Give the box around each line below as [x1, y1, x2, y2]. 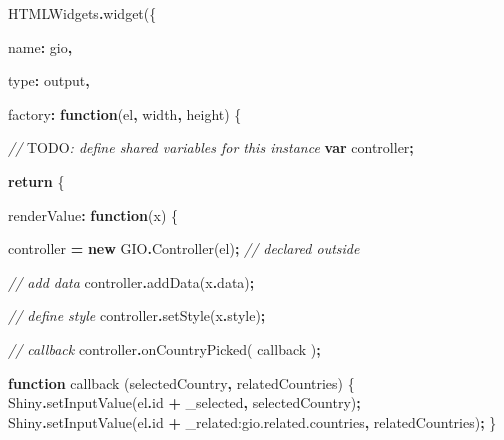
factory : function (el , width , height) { [8, 103, 242, 124]
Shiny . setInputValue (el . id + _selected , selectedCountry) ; [8, 392, 361, 413]
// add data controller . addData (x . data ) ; [8, 271, 255, 292]
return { [8, 170, 65, 191]
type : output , [8, 70, 90, 91]
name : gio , [8, 36, 73, 57]
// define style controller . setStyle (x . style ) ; [8, 305, 266, 326]
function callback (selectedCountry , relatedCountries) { [8, 372, 355, 393]
